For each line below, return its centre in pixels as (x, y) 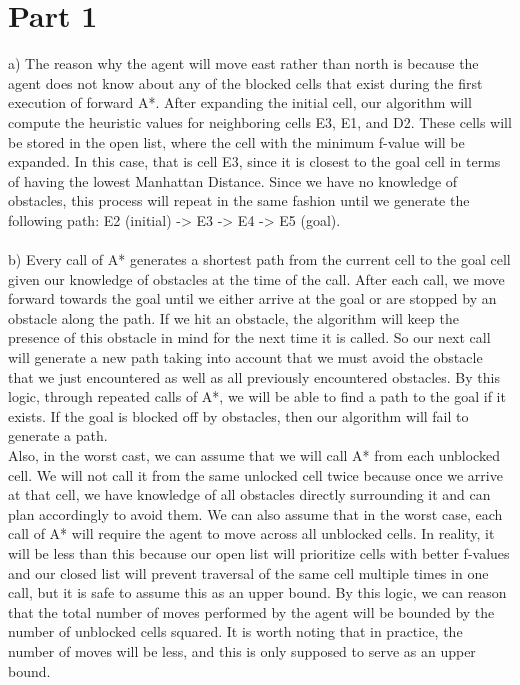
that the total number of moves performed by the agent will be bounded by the (251, 611)
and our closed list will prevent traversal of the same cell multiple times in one (248, 572)
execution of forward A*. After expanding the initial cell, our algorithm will (240, 102)
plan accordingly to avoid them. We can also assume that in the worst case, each (255, 513)
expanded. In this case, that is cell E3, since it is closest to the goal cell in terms (254, 161)
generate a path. (58, 435)
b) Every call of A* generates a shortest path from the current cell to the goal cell (259, 259)
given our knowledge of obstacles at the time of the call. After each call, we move (256, 278)
